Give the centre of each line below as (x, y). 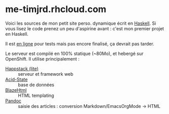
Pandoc (13, 101)
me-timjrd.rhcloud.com (56, 9)
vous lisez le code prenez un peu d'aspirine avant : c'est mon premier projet (84, 28)
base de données (36, 85)
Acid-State (16, 79)
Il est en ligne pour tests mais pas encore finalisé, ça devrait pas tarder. (80, 43)
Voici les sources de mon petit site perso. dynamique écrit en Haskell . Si (81, 23)
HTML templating (36, 95)
